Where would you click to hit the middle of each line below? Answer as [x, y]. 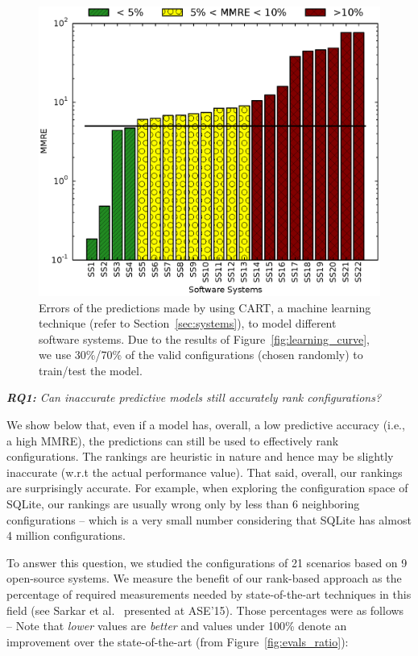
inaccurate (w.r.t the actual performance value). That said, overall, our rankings [205, 472]
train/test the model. [91, 370]
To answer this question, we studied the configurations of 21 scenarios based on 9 [207, 562]
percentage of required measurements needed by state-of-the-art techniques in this [209, 594]
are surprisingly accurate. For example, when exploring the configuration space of [207, 488]
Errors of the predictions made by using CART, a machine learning [205, 307]
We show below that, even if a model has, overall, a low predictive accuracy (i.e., [206, 425]
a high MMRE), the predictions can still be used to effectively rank [173, 440]
